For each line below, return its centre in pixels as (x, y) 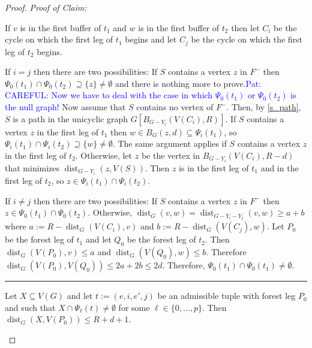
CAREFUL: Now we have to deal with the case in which (109, 95)
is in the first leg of (214, 167)
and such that (30, 307)
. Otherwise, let (104, 155)
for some (134, 307)
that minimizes (32, 167)
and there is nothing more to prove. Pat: (188, 83)
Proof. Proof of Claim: (46, 7)
